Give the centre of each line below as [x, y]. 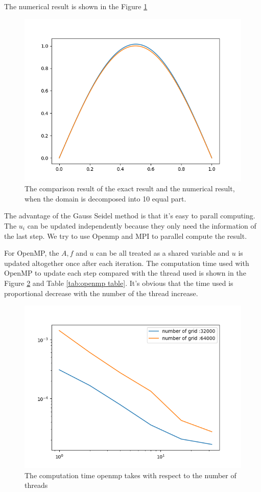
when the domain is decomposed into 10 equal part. [105, 198]
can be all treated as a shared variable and [163, 253]
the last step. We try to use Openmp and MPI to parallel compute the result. [126, 236]
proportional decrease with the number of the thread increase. [101, 293]
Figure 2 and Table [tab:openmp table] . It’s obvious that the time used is [119, 283]
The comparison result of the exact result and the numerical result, [130, 188]
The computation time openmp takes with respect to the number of [130, 475]
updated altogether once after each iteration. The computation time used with [127, 263]
